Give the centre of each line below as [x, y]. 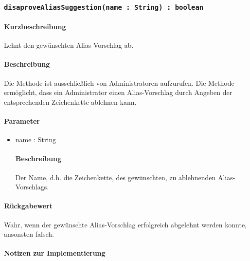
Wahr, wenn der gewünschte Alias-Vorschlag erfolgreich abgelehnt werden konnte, [125, 224]
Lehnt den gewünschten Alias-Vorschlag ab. [69, 45]
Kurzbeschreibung [35, 26]
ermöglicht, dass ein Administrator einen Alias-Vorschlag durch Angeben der [118, 92]
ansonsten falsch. [29, 234]
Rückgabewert [28, 206]
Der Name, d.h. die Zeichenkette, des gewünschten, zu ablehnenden [116, 177]
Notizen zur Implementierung [55, 253]
